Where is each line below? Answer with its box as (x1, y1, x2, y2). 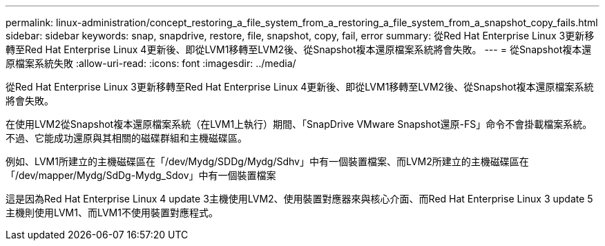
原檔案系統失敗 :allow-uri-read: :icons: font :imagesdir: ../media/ (6, 57, 296, 69)
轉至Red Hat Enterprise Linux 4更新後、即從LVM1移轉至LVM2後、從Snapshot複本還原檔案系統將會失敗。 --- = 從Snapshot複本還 (6, 44, 592, 55)
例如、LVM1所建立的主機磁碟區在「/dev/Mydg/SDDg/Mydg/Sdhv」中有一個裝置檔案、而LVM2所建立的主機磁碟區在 (6, 155, 529, 167)
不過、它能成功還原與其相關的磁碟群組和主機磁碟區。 (6, 132, 247, 144)
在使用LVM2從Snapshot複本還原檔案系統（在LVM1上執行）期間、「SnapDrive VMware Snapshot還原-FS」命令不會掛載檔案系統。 (6, 118, 593, 130)
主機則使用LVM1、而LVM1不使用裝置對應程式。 (6, 207, 218, 218)
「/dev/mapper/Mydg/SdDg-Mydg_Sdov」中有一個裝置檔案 (6, 169, 276, 181)
